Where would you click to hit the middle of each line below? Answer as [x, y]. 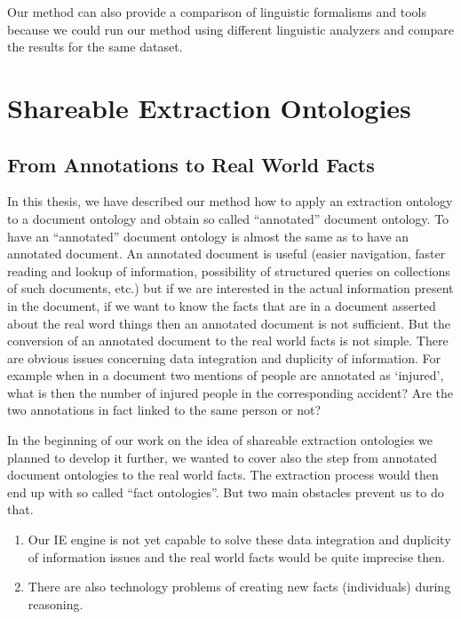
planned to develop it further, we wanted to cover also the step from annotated [223, 457]
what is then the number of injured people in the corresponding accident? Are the [230, 392]
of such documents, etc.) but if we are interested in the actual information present [230, 288]
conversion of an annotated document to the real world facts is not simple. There [228, 341]
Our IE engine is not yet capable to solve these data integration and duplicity [239, 540]
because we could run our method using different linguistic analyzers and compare [230, 29]
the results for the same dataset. [95, 47]
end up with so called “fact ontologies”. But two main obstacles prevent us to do [226, 492]
